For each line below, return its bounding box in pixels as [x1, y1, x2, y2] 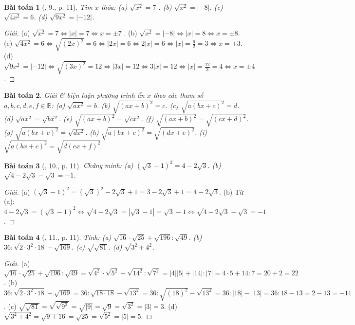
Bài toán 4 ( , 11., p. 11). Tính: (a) [4, 232, 112, 242]
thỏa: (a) [101, 2, 128, 12]
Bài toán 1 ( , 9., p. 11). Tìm [4, 2, 93, 12]
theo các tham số [153, 90, 204, 100]
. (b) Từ [219, 186, 243, 197]
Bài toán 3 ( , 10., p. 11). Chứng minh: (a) [4, 160, 133, 170]
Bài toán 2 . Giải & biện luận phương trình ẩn [4, 90, 145, 100]
